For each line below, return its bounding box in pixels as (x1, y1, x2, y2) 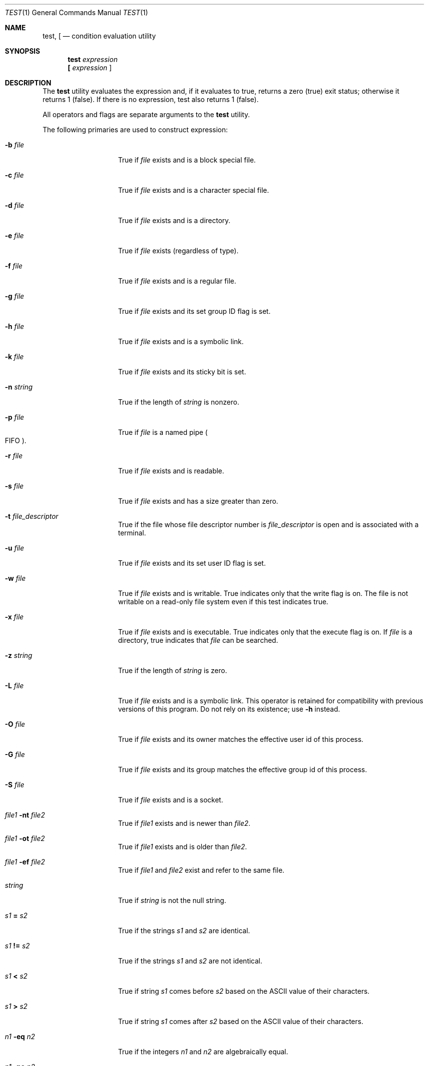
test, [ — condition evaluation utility (42, 32, 156, 40)
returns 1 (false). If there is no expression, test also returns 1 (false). (42, 95, 259, 103)
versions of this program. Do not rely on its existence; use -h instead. (118, 705, 340, 713)
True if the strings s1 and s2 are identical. (118, 926, 250, 935)
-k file (5, 352, 24, 361)
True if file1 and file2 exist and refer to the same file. (118, 866, 285, 874)
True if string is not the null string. (118, 896, 226, 904)
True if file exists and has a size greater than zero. (118, 497, 278, 505)
